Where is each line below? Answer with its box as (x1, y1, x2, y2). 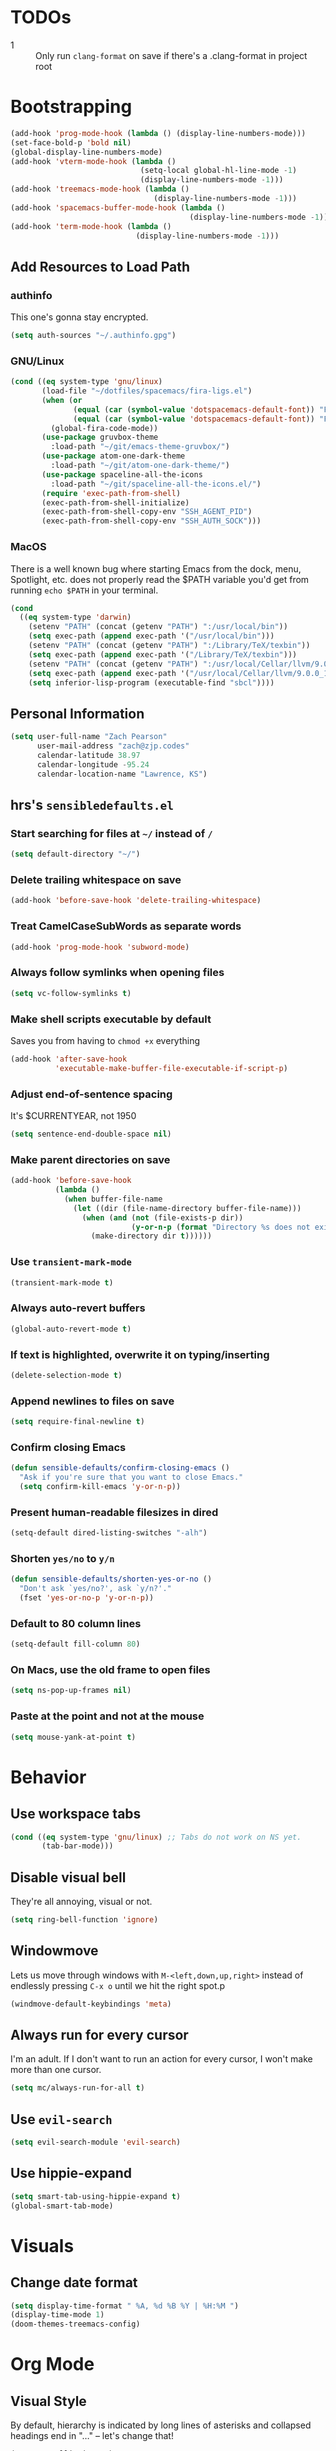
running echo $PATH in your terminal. (10, 584, 159, 596)
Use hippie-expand (10, 2165, 133, 2182)
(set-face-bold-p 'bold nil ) (10, 137, 132, 148)
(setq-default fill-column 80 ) (10, 1639, 141, 1650)
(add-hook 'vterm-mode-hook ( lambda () (10, 156, 177, 166)
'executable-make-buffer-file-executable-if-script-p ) (54, 1063, 288, 1073)
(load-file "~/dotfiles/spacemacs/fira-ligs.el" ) (41, 386, 253, 396)
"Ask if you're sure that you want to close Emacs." (19, 1472, 244, 1483)
